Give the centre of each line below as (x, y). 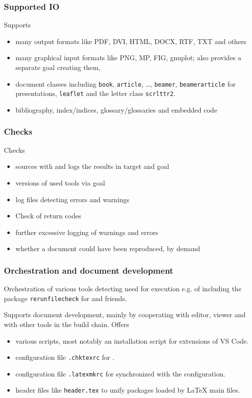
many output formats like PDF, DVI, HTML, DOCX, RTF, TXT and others (131, 41)
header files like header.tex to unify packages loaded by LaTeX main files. (128, 390)
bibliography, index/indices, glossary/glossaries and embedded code (116, 109)
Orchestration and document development (89, 270)
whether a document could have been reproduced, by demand (108, 248)
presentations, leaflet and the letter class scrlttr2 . (95, 93)
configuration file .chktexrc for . (65, 357)
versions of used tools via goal (60, 182)
